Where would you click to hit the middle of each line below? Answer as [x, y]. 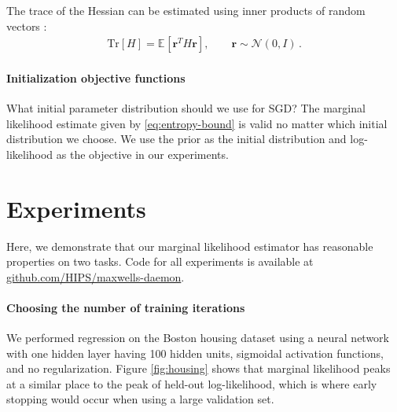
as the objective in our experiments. [142, 154]
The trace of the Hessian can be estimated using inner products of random [186, 10]
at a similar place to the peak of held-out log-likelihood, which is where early [192, 383]
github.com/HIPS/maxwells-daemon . [96, 276]
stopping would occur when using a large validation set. [140, 399]
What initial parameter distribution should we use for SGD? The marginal [186, 108]
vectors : [27, 26]
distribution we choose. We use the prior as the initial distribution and [176, 139]
